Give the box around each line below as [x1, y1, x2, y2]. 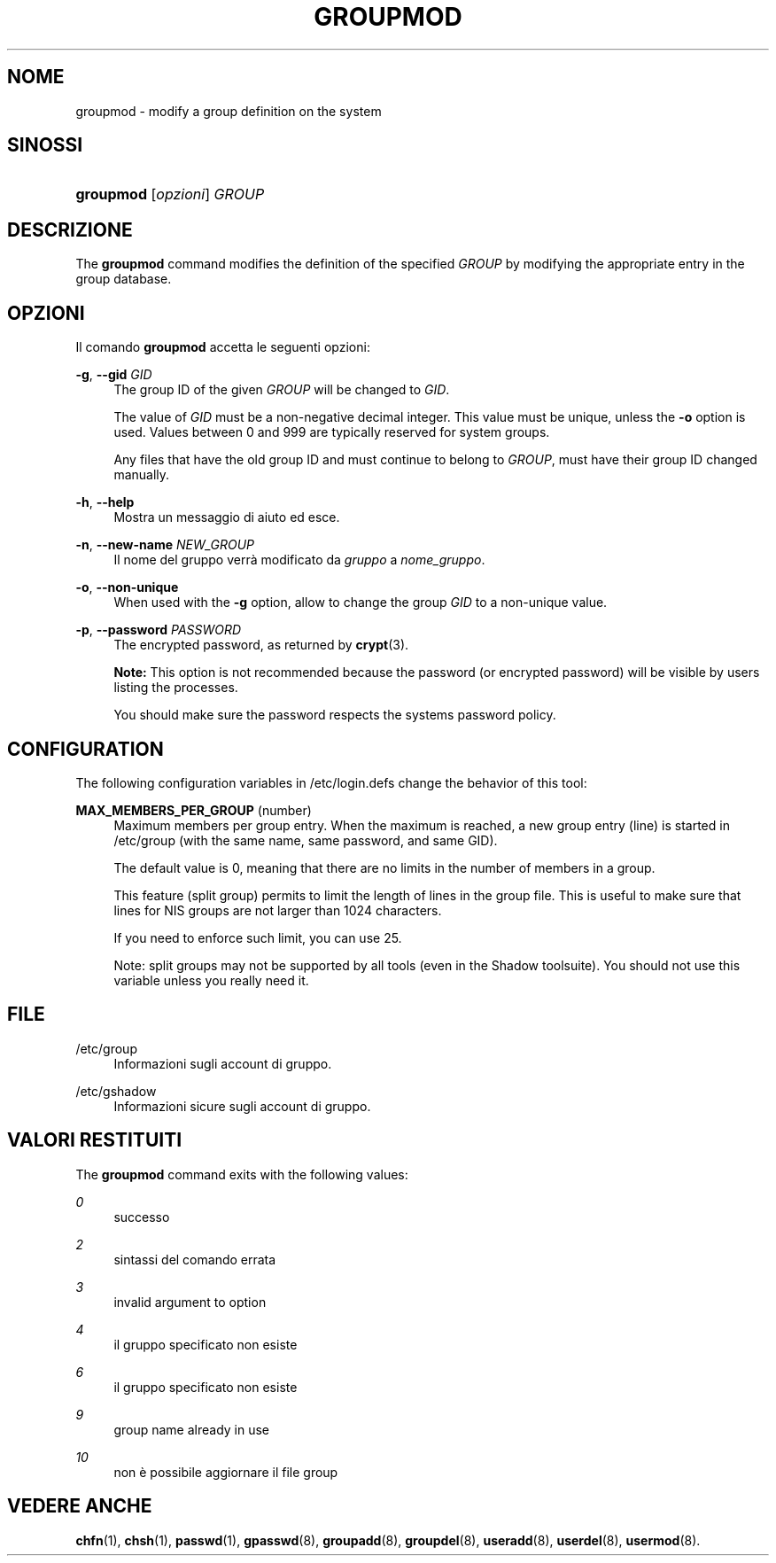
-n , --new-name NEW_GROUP [75, 537, 255, 553]
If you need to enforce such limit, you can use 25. [113, 929, 402, 945]
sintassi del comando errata [113, 1251, 276, 1267]
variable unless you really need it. [113, 972, 309, 988]
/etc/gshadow [75, 1083, 157, 1099]
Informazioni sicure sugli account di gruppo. [113, 1098, 371, 1114]
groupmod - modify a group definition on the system [75, 103, 382, 119]
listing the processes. [113, 680, 238, 696]
